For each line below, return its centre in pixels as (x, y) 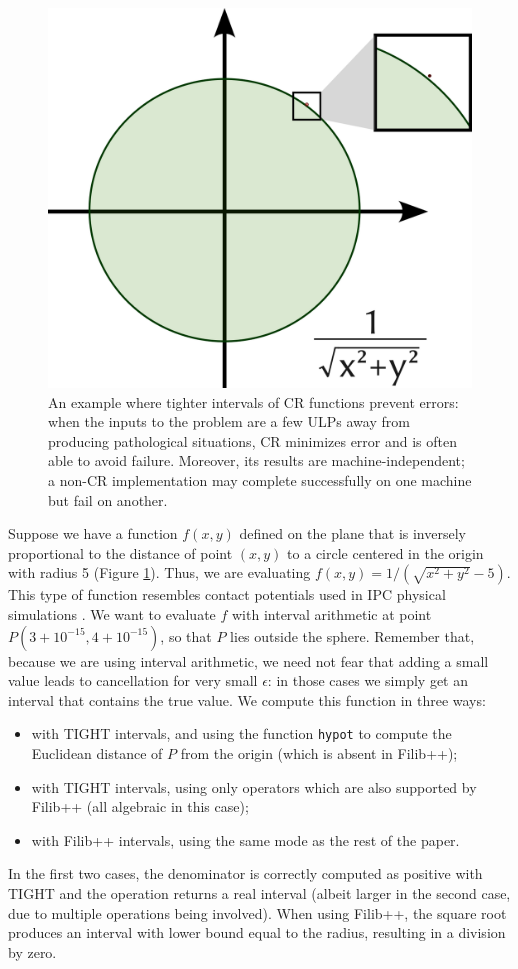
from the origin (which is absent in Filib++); (319, 753)
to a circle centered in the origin (385, 552)
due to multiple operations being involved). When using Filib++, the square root (257, 912)
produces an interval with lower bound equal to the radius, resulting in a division (257, 932)
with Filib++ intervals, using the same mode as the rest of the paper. (245, 839)
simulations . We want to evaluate (112, 614)
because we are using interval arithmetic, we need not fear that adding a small (248, 660)
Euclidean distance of (97, 753)
